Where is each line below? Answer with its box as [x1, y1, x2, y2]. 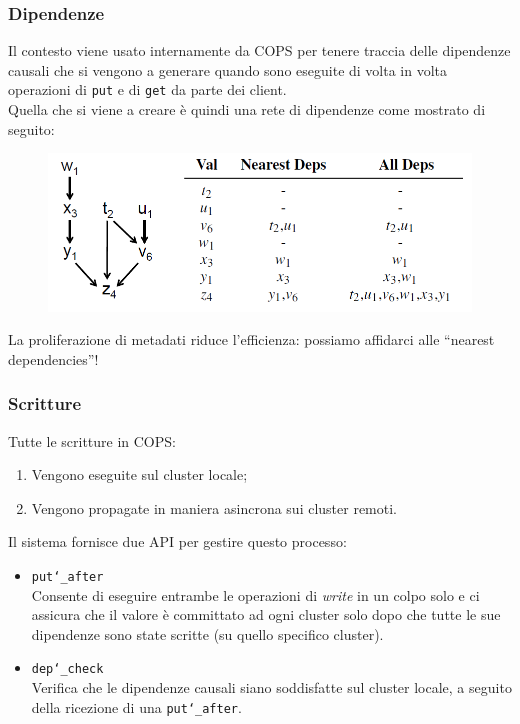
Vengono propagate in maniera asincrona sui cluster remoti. [31, 497, 398, 518]
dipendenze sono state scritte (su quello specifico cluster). [31, 623, 384, 644]
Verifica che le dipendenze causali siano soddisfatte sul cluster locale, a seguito [31, 677, 512, 698]
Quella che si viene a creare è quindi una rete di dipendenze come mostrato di [8, 99, 486, 120]
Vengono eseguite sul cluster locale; [31, 464, 248, 485]
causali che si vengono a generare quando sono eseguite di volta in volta [8, 59, 448, 80]
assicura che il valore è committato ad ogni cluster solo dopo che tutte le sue [31, 604, 501, 625]
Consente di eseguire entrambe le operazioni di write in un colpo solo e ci [31, 584, 480, 605]
